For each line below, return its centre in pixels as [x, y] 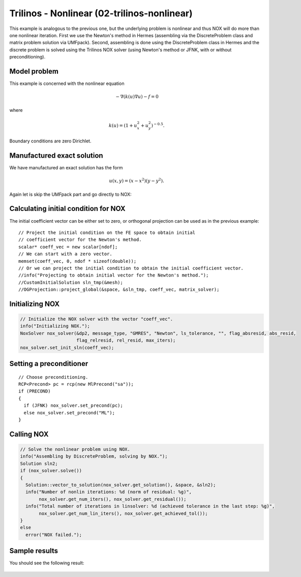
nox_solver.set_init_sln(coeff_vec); [67, 347]
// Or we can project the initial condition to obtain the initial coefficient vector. [131, 268]
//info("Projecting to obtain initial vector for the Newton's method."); [114, 275]
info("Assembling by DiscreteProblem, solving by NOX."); [94, 457]
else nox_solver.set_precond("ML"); [69, 413]
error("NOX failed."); [54, 535]
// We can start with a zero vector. [66, 254]
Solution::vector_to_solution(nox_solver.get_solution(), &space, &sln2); [121, 485]
